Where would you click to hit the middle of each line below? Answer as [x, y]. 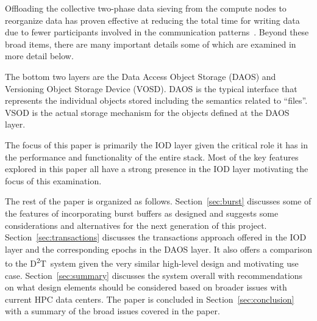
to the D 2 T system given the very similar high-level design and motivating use [152, 262]
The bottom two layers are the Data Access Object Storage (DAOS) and [141, 76]
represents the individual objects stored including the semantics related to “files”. [156, 100]
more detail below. [39, 56]
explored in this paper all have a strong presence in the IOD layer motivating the [157, 169]
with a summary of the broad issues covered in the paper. [112, 311]
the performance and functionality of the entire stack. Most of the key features [152, 157]
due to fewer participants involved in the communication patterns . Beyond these [157, 32]
